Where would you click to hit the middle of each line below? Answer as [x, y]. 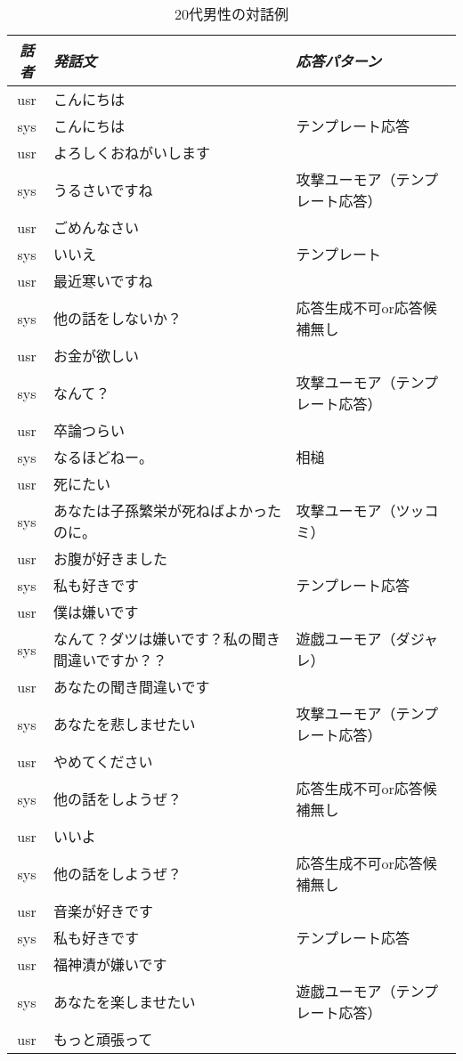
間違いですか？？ [110, 660]
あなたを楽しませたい [125, 1002]
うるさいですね [103, 190]
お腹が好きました [111, 559]
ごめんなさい [97, 227]
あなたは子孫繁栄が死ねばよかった [168, 510]
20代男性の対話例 [231, 14]
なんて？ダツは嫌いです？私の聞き [167, 639]
